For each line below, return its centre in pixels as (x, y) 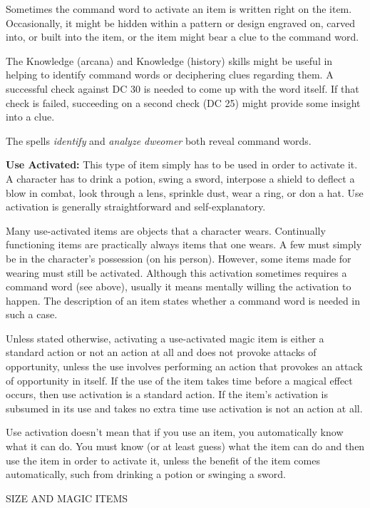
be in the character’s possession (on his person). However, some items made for (179, 258)
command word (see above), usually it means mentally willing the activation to (179, 286)
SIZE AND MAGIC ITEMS (67, 498)
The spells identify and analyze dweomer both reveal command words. (159, 140)
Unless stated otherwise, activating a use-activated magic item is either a (165, 338)
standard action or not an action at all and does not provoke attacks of (161, 352)
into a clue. (30, 117)
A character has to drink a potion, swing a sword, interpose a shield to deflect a (180, 178)
